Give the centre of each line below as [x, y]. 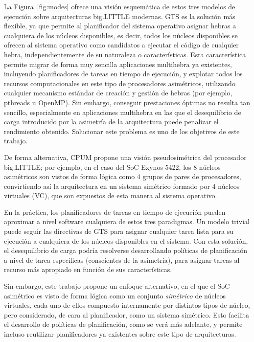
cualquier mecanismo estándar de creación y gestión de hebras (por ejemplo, [118, 93]
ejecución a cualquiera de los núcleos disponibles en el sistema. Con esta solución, [126, 240]
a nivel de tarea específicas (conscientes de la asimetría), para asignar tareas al [122, 260]
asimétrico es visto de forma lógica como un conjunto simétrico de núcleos [115, 295]
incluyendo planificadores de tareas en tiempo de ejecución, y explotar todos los [123, 74]
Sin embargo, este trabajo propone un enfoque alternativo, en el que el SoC [117, 286]
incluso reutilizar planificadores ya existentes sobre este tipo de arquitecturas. [120, 334]
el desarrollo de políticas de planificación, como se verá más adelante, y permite [123, 324]
